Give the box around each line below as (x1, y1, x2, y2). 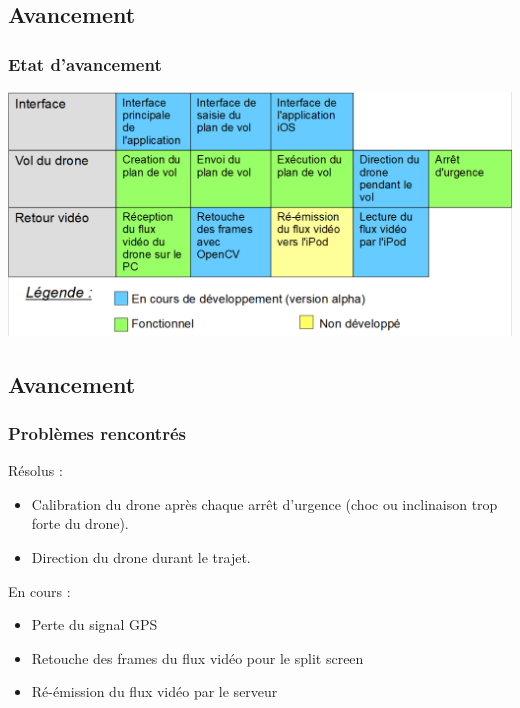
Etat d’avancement (8, 51, 162, 76)
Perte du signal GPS (31, 614, 158, 635)
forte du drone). (31, 513, 129, 534)
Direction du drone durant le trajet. (31, 547, 251, 567)
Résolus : (8, 460, 63, 481)
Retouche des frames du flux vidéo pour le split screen (31, 647, 364, 668)
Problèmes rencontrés (8, 420, 186, 445)
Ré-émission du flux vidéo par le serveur (31, 681, 278, 702)
